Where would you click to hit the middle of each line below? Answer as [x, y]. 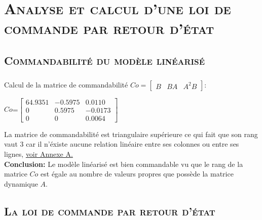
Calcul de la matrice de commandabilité [66, 84]
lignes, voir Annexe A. [39, 154]
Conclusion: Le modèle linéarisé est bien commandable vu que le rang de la [124, 164]
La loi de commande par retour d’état [110, 211]
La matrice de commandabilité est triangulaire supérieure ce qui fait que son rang [131, 134]
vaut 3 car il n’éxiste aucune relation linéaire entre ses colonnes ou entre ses [122, 144]
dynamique [21, 183]
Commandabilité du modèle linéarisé [105, 60]
